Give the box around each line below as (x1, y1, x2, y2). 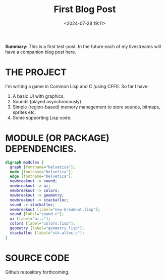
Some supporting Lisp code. (12, 114, 72, 121)
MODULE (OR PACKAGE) (5, 133, 109, 144)
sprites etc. (12, 109, 36, 115)
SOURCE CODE (5, 252, 70, 264)
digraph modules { (5, 159, 44, 165)
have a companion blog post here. (5, 49, 77, 55)
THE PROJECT (5, 67, 67, 78)
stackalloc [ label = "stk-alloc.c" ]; (10, 230, 85, 235)
